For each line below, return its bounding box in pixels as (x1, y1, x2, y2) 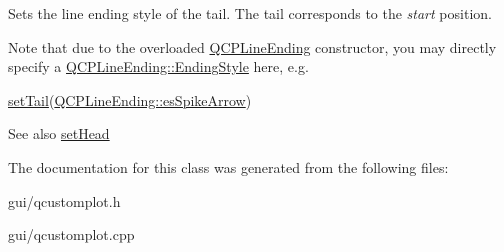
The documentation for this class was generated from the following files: (8, 156, 449, 177)
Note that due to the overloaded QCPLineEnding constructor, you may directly (8, 36, 497, 57)
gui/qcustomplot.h (8, 190, 121, 211)
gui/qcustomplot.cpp (8, 224, 135, 245)
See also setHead (8, 123, 110, 144)
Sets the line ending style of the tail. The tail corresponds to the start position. (8, 3, 492, 23)
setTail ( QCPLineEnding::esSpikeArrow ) (8, 89, 252, 110)
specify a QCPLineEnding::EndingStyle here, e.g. (8, 56, 309, 77)
